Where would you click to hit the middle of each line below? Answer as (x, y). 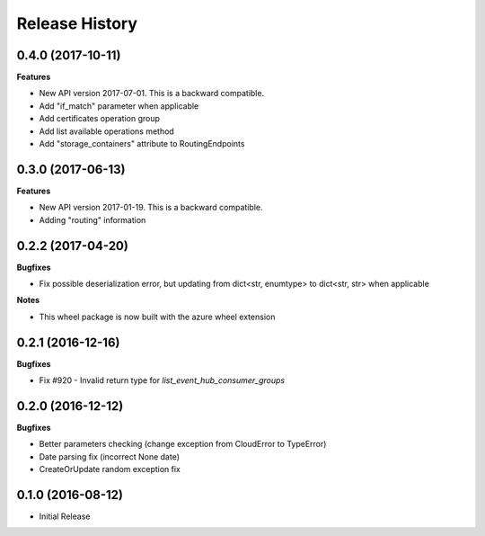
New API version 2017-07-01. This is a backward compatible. (152, 94)
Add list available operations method (106, 131)
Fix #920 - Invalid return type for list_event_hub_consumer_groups (162, 380)
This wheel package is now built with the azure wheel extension (157, 317)
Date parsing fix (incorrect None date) (109, 456)
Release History (77, 23)
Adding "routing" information (93, 219)
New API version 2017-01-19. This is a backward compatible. (151, 208)
